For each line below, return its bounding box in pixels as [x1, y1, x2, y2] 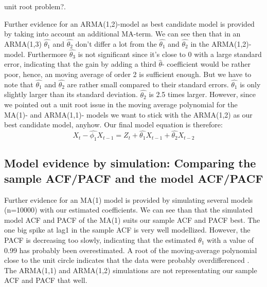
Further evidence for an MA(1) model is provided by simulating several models [4, 194, 253, 205]
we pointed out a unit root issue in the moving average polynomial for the [4, 99, 238, 110]
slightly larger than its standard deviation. [4, 89, 138, 100]
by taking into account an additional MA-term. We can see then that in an [4, 28, 241, 39]
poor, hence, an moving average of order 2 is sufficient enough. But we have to [4, 69, 252, 79]
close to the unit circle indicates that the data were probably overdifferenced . [4, 255, 250, 265]
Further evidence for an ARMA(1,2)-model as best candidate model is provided [4, 18, 255, 29]
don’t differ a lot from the [75, 39, 157, 49]
